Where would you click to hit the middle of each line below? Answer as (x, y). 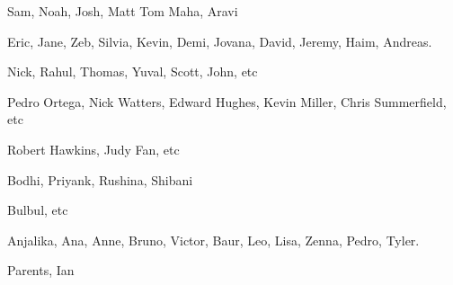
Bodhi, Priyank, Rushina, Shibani (100, 179)
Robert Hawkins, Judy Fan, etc (93, 149)
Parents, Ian (41, 270)
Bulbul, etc (38, 210)
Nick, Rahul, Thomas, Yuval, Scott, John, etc (133, 71)
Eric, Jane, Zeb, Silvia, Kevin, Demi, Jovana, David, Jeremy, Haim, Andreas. (220, 41)
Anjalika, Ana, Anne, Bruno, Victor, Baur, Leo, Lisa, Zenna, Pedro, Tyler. (213, 240)
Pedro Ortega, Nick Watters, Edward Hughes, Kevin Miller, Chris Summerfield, (227, 101)
